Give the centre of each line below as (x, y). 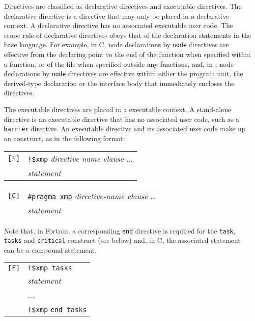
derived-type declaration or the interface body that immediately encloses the (119, 83)
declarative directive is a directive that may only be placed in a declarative (117, 15)
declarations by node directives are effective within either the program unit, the (124, 73)
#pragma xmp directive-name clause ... (92, 196)
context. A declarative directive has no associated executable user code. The (119, 25)
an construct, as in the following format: (65, 138)
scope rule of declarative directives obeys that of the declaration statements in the (127, 35)
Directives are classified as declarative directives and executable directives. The (123, 6)
